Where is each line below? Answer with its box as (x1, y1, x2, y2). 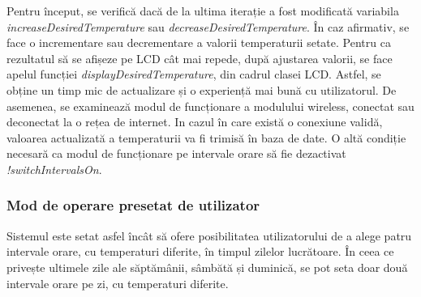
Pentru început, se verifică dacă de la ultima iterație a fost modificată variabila (6, 2, 399, 19)
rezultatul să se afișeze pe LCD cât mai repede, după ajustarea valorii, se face (6, 49, 393, 66)
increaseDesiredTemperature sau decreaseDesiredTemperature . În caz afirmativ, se (6, 18, 410, 35)
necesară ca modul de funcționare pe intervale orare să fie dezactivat (6, 145, 346, 162)
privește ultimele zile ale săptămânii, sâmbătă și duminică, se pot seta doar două (6, 258, 408, 275)
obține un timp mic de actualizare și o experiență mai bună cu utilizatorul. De (6, 81, 397, 98)
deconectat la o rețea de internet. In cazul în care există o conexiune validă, (6, 113, 383, 130)
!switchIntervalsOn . (6, 160, 102, 177)
